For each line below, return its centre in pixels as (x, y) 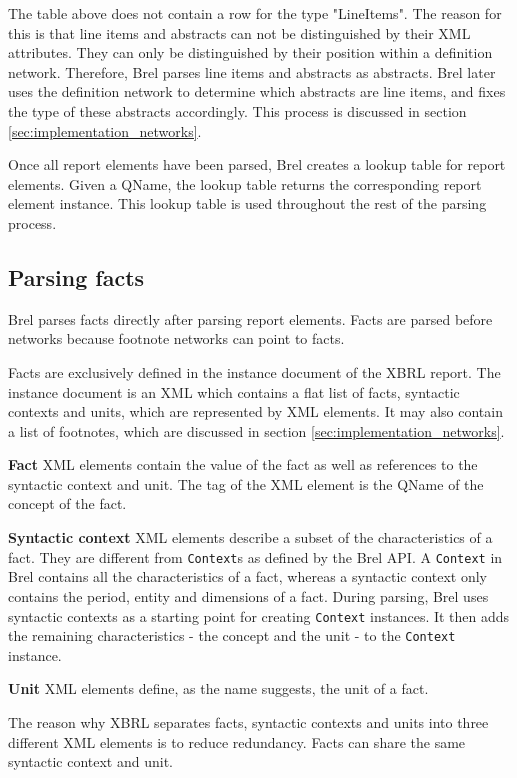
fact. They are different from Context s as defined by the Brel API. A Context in (255, 556)
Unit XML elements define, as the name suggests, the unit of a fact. (218, 688)
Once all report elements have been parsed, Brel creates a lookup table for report (257, 164)
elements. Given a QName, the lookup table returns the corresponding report (245, 183)
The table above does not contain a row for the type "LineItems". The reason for (255, 13)
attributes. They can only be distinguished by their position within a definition (250, 52)
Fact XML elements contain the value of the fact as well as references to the (243, 464)
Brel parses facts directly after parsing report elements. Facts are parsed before (250, 318)
